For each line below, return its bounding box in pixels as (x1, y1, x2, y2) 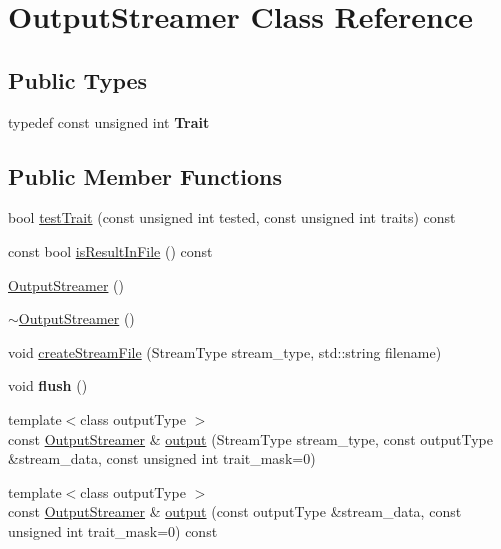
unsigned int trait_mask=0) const (8, 520, 218, 541)
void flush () (8, 375, 88, 396)
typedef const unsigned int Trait (8, 111, 210, 132)
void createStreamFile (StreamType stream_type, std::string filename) (8, 341, 442, 362)
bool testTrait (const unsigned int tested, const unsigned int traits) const (8, 207, 456, 228)
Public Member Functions (8, 160, 282, 191)
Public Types (8, 64, 148, 95)
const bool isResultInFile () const (8, 240, 213, 261)
